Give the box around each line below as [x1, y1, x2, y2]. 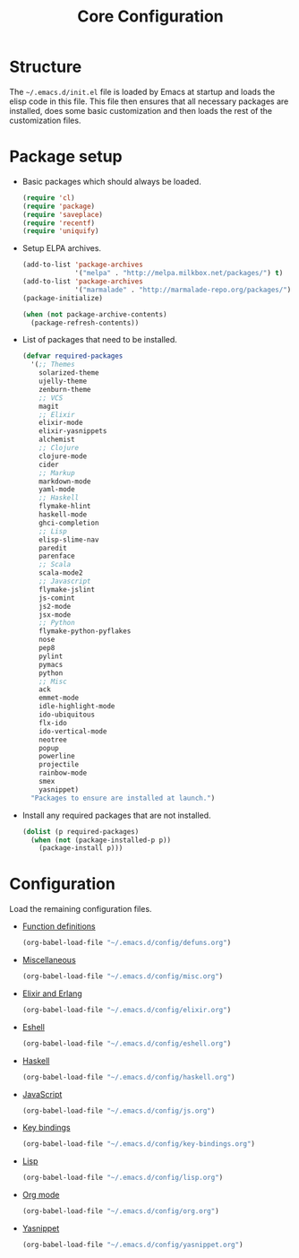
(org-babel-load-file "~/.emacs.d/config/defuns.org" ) [21, 939, 232, 948]
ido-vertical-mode [38, 726, 107, 736]
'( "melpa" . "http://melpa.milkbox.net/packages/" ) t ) [74, 269, 284, 278]
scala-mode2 [38, 568, 83, 577]
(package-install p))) [38, 844, 124, 853]
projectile [38, 760, 80, 769]
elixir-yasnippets [38, 427, 107, 436]
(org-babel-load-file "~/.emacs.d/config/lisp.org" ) [21, 1173, 224, 1183]
